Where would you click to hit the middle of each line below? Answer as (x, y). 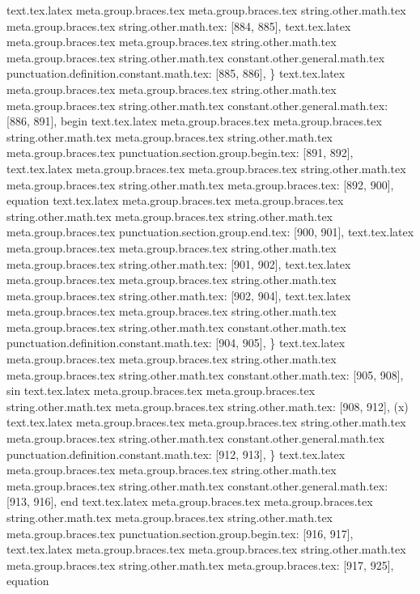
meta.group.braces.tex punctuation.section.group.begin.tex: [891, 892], (180, 153)
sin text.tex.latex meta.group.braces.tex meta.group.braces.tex (161, 390)
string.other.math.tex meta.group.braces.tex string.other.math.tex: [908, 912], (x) (208, 406)
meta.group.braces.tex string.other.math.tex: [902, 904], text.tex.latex (179, 295)
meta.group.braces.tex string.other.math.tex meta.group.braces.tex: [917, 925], (200, 564)
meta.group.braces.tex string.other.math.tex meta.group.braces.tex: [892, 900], (200, 184)
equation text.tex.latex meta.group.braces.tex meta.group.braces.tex (175, 200)
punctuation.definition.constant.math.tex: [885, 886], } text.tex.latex (176, 73)
